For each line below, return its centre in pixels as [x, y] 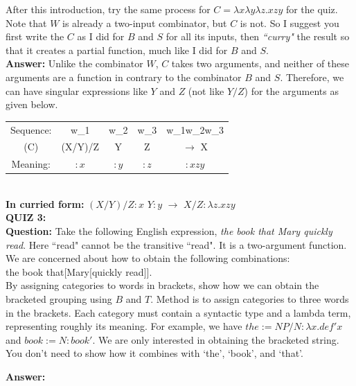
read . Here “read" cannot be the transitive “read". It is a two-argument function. [176, 244]
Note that [26, 23]
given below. [32, 104]
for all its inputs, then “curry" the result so [258, 36]
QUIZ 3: [26, 217]
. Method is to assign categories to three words [250, 299]
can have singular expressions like [77, 90]
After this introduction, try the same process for [108, 9]
